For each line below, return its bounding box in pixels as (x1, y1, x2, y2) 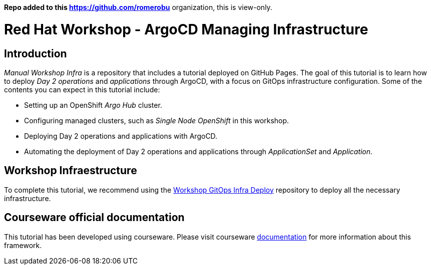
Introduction (4, 47, 67, 60)
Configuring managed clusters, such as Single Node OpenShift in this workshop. (24, 116, 289, 125)
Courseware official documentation (4, 211, 185, 224)
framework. (4, 241, 42, 250)
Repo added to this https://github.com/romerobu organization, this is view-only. (4, 3, 272, 11)
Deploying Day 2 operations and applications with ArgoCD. (24, 131, 218, 140)
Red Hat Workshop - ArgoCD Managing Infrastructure (4, 20, 368, 38)
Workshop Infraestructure (4, 164, 137, 177)
